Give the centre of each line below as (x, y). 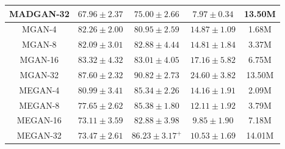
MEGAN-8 (39, 105)
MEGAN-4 (39, 89)
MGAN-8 (39, 44)
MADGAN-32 (39, 13)
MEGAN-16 (39, 120)
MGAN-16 (39, 60)
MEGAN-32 (39, 135)
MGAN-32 (39, 74)
